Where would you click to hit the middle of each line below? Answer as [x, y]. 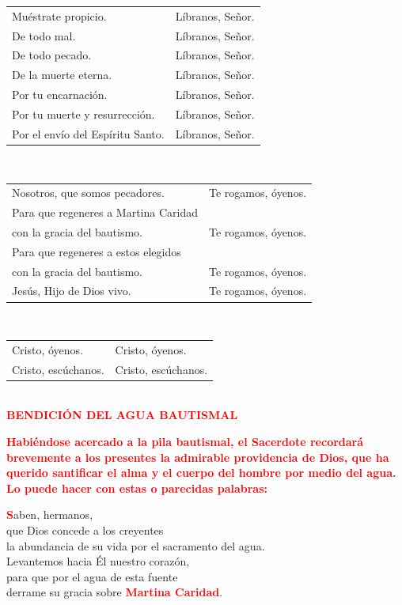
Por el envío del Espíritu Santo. [88, 133]
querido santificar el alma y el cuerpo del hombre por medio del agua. [201, 473]
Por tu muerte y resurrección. [83, 113]
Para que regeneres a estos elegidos [97, 251]
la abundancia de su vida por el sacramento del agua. [136, 545]
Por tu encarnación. [60, 95]
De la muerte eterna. [62, 75]
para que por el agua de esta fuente [92, 576]
